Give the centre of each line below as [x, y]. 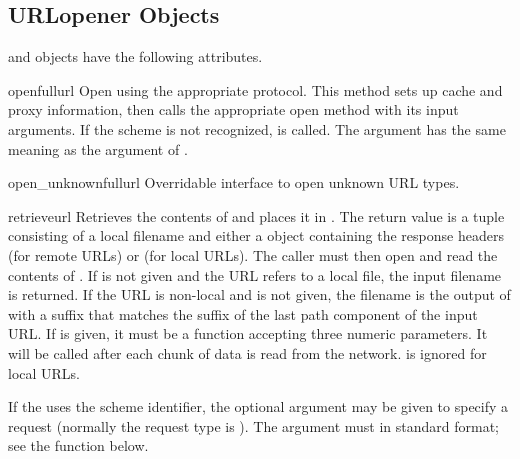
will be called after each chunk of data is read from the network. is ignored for [247, 352]
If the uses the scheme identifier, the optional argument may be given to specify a [258, 406]
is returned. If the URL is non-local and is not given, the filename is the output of [259, 294]
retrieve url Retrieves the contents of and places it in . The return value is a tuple [256, 215]
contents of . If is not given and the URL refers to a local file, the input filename [255, 274]
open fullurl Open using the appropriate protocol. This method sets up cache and [255, 89]
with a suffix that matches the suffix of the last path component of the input [243, 313]
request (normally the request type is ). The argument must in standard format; [254, 425]
